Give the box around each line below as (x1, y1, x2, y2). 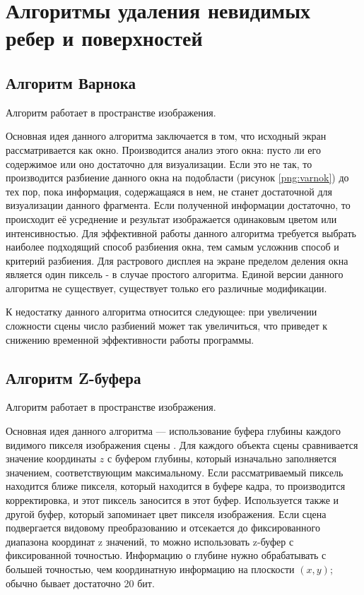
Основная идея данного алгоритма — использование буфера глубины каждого (6, 423, 341, 438)
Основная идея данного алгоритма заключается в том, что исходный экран (6, 128, 327, 143)
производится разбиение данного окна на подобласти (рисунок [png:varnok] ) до (6, 170, 349, 185)
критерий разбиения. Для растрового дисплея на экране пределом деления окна (6, 253, 348, 268)
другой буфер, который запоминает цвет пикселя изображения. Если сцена (6, 506, 327, 521)
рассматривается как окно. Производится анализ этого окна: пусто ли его (6, 142, 321, 157)
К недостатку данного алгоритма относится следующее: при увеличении (6, 304, 317, 319)
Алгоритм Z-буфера (6, 366, 141, 388)
